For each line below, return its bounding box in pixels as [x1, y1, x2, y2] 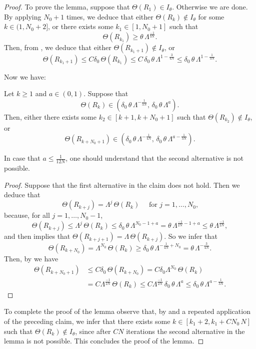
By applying [4, 11, 41, 22]
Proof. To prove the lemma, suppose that [4, 2, 130, 12]
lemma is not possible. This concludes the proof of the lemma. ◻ [4, 335, 204, 346]
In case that [4, 153, 40, 163]
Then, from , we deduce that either [4, 42, 111, 53]
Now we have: [4, 71, 46, 82]
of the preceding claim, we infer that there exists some [4, 315, 170, 326]
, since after [75, 325, 111, 336]
